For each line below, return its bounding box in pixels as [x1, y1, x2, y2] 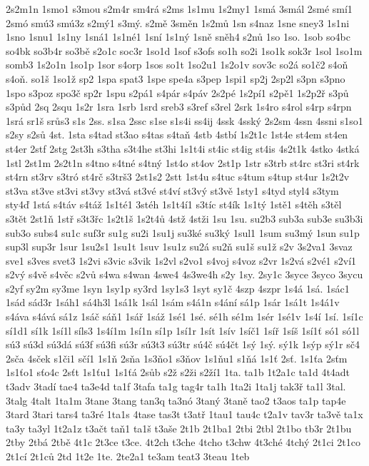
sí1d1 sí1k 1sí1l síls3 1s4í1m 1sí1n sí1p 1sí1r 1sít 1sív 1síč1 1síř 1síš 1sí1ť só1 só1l [6, 323, 360, 338]
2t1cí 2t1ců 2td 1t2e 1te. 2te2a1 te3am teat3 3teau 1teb [6, 449, 250, 463]
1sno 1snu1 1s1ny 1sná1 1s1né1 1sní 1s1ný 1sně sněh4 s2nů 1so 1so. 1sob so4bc [6, 29, 350, 44]
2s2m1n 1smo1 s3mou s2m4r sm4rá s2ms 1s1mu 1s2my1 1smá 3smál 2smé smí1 [6, 1, 353, 16]
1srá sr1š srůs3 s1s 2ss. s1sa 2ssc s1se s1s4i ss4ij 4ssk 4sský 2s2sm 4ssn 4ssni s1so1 [6, 113, 363, 128]
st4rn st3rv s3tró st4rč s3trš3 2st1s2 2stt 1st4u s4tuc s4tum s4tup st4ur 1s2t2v [6, 169, 350, 184]
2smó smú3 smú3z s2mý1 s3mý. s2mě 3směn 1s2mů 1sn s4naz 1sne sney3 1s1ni [6, 15, 350, 30]
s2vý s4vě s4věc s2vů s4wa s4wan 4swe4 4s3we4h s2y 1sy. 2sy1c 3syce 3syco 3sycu [6, 267, 363, 282]
